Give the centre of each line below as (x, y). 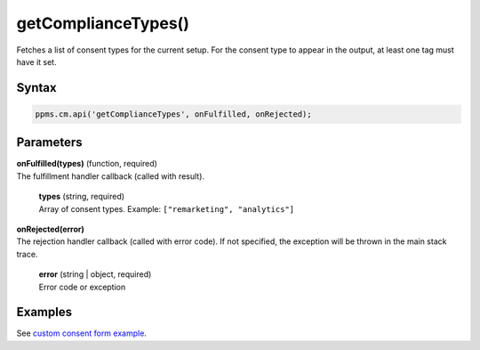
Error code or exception (82, 287)
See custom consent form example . (81, 333)
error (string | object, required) (95, 274)
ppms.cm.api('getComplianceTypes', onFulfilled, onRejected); (173, 114)
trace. (27, 254)
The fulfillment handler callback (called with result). (110, 176)
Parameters (49, 142)
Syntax (36, 88)
